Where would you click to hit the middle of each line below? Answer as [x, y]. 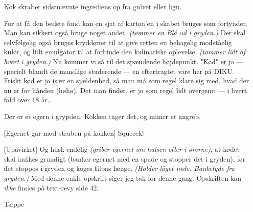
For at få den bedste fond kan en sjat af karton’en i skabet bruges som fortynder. [126, 23]
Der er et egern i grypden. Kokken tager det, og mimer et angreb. [103, 116]
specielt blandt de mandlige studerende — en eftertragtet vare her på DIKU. [119, 71]
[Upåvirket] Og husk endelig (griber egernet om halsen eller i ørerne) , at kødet [122, 149]
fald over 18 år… [28, 100]
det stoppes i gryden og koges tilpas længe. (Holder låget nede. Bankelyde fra [119, 168]
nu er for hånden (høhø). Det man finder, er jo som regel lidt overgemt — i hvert [126, 90]
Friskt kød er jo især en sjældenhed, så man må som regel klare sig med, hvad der [126, 81]
